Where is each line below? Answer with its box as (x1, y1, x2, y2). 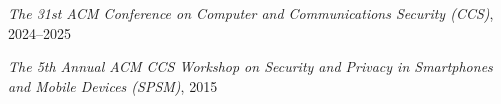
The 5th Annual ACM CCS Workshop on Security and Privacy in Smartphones (8, 56, 493, 77)
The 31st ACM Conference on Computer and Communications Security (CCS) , (8, 3, 494, 23)
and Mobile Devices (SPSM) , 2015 (8, 75, 218, 96)
